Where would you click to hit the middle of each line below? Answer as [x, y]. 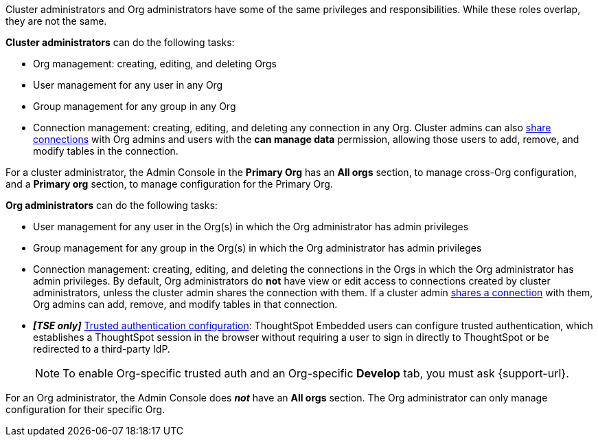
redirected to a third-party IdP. [102, 349]
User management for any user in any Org [128, 85]
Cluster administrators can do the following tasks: [120, 42]
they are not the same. [56, 21]
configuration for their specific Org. [85, 409]
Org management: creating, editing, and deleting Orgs [155, 64]
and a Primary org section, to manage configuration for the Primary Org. [169, 184]
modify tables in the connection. [106, 151]
